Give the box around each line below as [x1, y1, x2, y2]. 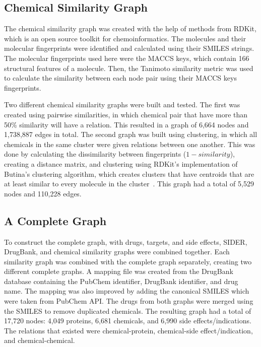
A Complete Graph [4, 213, 107, 228]
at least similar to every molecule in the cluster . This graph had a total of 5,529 [4, 178, 254, 189]
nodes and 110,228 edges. [4, 188, 82, 198]
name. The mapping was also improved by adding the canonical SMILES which [4, 286, 249, 296]
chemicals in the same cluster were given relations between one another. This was [4, 138, 255, 149]
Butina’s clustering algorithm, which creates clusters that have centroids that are [4, 168, 254, 179]
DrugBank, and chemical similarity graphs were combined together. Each [4, 246, 230, 257]
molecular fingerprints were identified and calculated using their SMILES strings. [4, 43, 254, 53]
